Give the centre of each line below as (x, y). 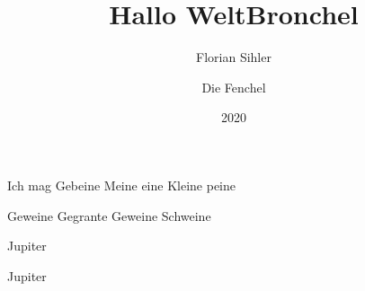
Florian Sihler (234, 57)
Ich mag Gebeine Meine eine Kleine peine (122, 185)
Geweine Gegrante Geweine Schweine (109, 215)
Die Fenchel (234, 87)
